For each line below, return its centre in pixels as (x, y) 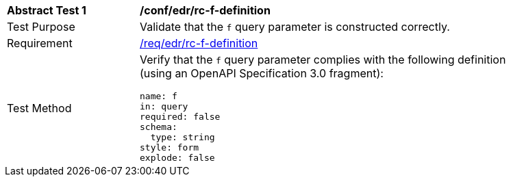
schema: (159, 127)
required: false (180, 117)
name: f (159, 96)
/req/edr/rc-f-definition (199, 43)
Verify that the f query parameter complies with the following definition (323, 60)
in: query (164, 106)
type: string (183, 137)
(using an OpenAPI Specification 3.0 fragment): (262, 73)
